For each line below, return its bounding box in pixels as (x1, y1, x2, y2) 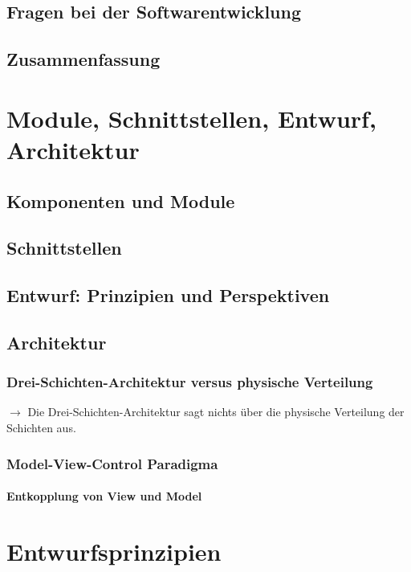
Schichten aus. (6, 419, 76, 436)
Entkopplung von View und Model (6, 488, 202, 505)
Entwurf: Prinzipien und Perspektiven (6, 283, 330, 308)
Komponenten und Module (6, 188, 235, 213)
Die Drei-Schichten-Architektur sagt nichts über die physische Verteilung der (27, 403, 405, 420)
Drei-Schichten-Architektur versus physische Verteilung (6, 372, 373, 392)
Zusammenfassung (6, 47, 161, 71)
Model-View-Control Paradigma (6, 453, 218, 473)
